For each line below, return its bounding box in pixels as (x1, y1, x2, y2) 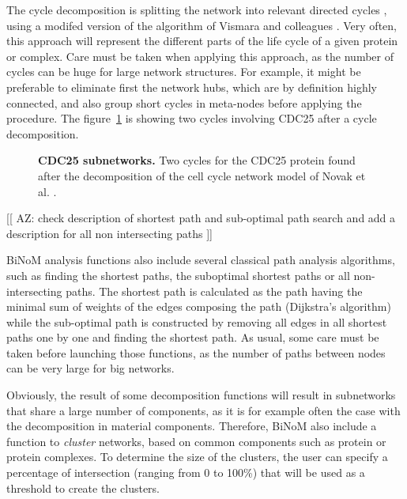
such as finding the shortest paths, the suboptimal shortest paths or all (6, 267, 350, 283)
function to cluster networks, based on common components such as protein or (6, 433, 386, 449)
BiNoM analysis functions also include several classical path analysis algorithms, (6, 251, 395, 268)
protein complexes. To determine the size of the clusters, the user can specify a (6, 448, 388, 465)
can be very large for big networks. (6, 360, 175, 376)
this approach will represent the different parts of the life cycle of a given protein (6, 32, 398, 49)
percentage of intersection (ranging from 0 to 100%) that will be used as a (6, 464, 365, 481)
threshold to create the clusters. (6, 479, 160, 496)
